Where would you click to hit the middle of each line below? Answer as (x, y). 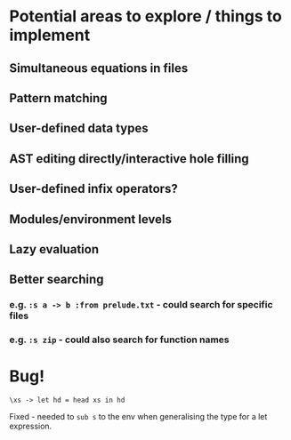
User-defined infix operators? (93, 189)
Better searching (57, 280)
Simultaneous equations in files (99, 68)
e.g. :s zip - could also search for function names (119, 340)
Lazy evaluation (54, 249)
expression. (31, 426)
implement (50, 35)
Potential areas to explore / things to (145, 16)
